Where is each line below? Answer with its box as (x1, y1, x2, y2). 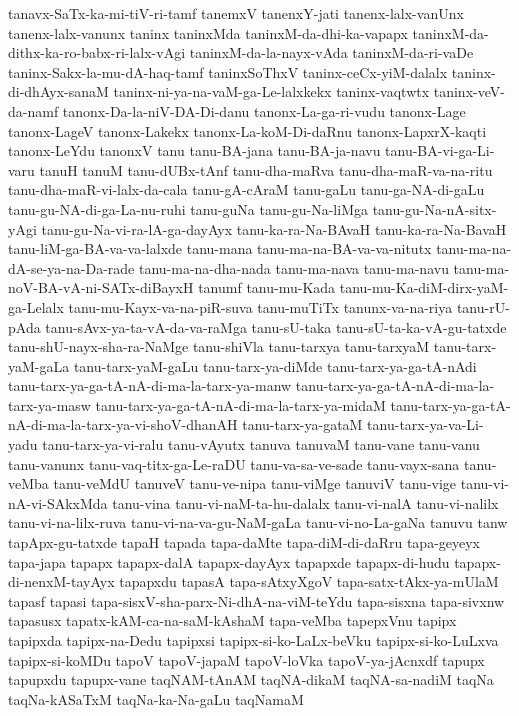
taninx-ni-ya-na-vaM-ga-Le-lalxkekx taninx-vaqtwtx (113, 81, 430, 102)
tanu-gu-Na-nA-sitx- (372, 198, 497, 219)
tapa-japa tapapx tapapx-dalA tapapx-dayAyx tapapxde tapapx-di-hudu (8, 551, 450, 572)
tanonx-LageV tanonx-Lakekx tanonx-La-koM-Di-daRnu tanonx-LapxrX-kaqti (8, 120, 487, 141)
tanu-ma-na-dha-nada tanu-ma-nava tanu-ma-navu (138, 257, 449, 278)
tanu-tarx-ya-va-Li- (367, 414, 484, 435)
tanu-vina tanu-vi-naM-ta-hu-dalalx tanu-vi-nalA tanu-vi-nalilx (112, 492, 499, 513)
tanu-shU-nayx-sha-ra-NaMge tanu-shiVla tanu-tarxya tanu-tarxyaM (8, 336, 430, 357)
